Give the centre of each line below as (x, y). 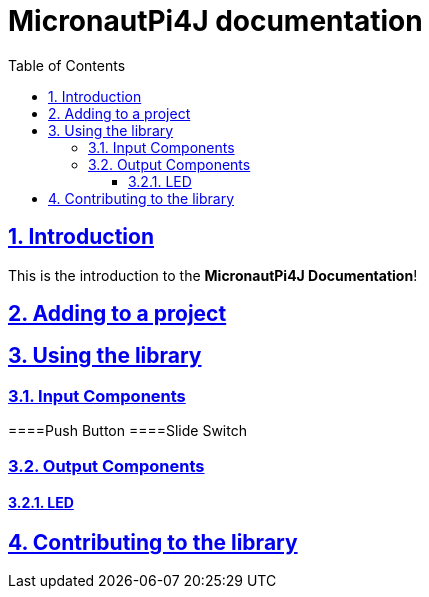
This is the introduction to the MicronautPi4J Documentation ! (213, 275)
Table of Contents (67, 65)
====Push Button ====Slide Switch (127, 431)
